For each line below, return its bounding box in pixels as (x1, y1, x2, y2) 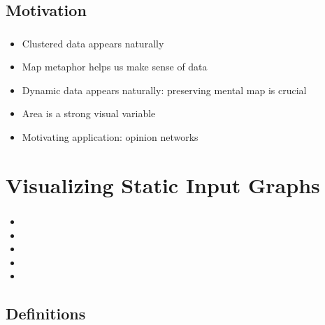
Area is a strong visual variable (22, 106, 156, 121)
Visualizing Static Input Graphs (6, 170, 320, 199)
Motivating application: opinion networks (22, 130, 198, 144)
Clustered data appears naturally (22, 36, 164, 50)
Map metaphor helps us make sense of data (22, 59, 208, 74)
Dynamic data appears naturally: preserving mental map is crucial (22, 82, 307, 97)
